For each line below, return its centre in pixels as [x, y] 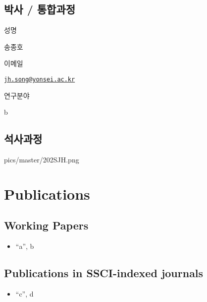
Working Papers [46, 225]
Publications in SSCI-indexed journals [104, 273]
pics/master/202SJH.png [42, 160]
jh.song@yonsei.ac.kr [40, 79]
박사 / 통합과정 [40, 9]
